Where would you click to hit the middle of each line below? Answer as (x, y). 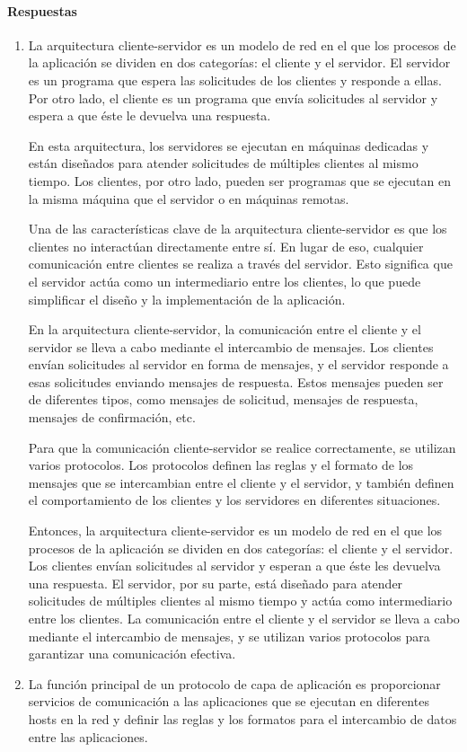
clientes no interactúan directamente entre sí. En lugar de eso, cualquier (226, 246)
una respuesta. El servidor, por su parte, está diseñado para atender (216, 583)
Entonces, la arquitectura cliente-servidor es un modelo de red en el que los (235, 531)
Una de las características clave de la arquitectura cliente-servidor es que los (238, 229)
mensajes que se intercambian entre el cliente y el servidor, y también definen (241, 482)
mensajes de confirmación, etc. (112, 417)
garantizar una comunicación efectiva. (132, 654)
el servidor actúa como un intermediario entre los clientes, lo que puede (225, 281)
